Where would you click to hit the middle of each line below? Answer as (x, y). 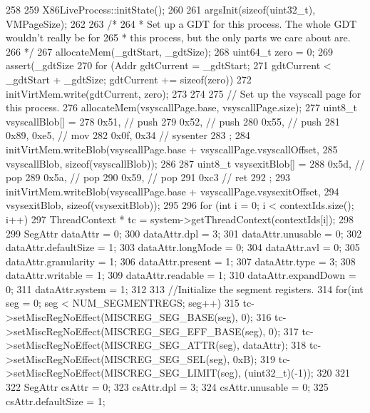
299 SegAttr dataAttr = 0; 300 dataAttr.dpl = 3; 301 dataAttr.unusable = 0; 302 (184, 233)
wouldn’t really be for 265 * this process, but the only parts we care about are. (178, 37)
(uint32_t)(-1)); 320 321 (297, 373)
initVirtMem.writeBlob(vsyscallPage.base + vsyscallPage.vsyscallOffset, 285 (172, 149)
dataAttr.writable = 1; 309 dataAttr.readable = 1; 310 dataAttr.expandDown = (181, 275)
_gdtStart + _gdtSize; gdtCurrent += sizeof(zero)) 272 (129, 79)
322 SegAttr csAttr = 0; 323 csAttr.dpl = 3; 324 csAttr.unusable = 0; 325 (167, 387)
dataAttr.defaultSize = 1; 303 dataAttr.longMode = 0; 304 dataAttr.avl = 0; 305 (183, 247)
